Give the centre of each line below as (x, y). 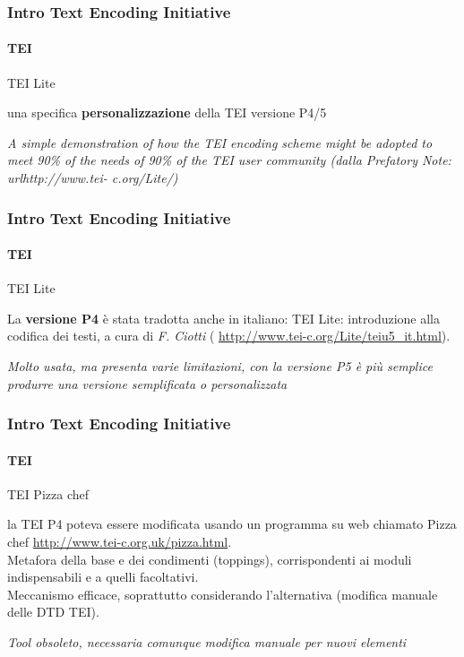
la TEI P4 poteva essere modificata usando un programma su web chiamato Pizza (232, 524)
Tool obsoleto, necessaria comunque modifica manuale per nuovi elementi (207, 642)
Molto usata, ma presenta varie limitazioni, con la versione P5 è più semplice (220, 366)
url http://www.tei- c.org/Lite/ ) (93, 178)
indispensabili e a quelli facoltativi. (103, 577)
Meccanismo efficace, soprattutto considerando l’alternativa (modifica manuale (223, 594)
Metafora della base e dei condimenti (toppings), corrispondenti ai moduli (210, 559)
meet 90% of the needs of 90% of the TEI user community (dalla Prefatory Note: (229, 160)
